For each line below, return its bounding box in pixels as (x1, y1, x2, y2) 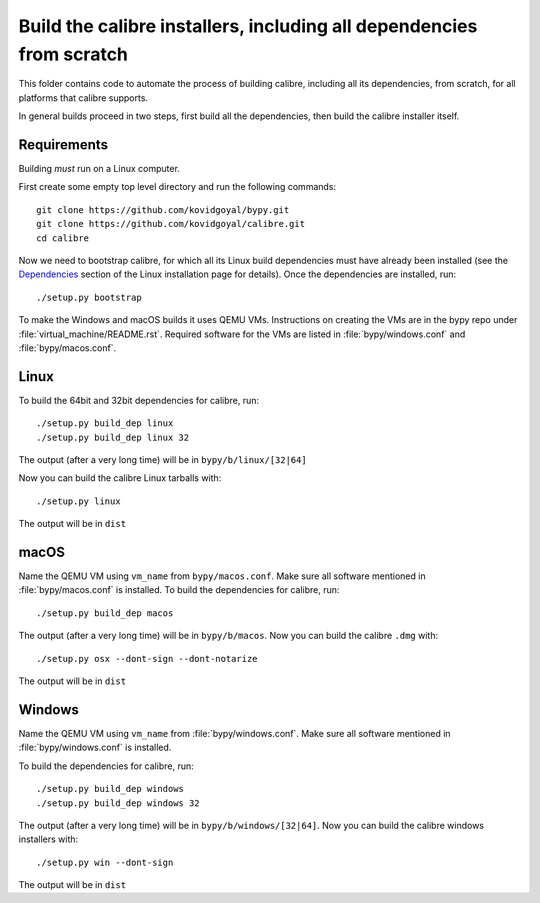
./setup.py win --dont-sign (36, 856, 174, 868)
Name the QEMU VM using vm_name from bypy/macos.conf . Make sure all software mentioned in (18, 570, 426, 582)
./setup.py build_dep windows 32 (36, 797, 200, 809)
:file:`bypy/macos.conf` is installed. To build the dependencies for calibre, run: (18, 584, 340, 596)
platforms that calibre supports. (18, 91, 149, 104)
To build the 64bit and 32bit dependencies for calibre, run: (18, 394, 260, 406)
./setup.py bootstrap (36, 291, 142, 303)
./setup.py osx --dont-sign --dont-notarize (36, 653, 259, 664)
